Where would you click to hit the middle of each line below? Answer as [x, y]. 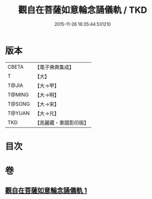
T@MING [18, 94]
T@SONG [19, 104]
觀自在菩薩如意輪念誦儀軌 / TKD [83, 10]
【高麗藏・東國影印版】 [62, 122]
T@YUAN [19, 113]
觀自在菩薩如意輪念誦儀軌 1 [46, 191]
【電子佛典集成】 [55, 67]
